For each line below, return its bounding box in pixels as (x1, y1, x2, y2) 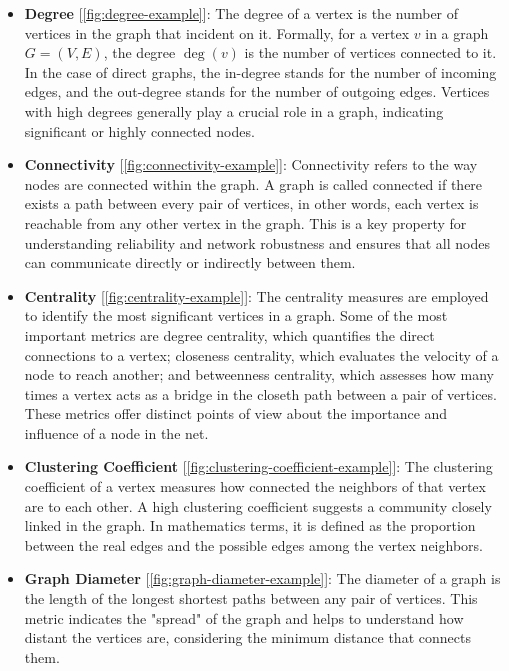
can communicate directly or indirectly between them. (24, 252, 356, 273)
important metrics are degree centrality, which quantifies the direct (24, 324, 435, 345)
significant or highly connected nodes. (24, 120, 255, 141)
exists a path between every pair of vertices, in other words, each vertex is (24, 193, 479, 214)
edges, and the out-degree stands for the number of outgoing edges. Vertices (24, 81, 490, 102)
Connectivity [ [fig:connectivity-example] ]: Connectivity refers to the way (24, 154, 478, 175)
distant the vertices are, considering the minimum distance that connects (24, 627, 471, 648)
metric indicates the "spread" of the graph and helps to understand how (24, 607, 464, 628)
